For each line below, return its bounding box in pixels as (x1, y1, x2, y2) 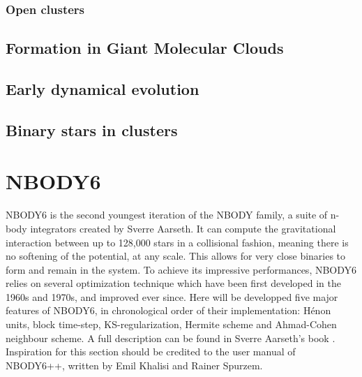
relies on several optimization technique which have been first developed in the (6, 276, 341, 290)
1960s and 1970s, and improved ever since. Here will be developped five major (6, 289, 338, 304)
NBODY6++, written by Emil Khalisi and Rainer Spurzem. (6, 357, 263, 372)
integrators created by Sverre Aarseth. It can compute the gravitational (30, 221, 336, 235)
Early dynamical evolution (6, 78, 199, 100)
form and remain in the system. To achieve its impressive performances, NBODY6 (6, 262, 357, 276)
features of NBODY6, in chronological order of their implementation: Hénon (6, 303, 331, 318)
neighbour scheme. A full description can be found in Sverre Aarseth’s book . (6, 330, 335, 345)
